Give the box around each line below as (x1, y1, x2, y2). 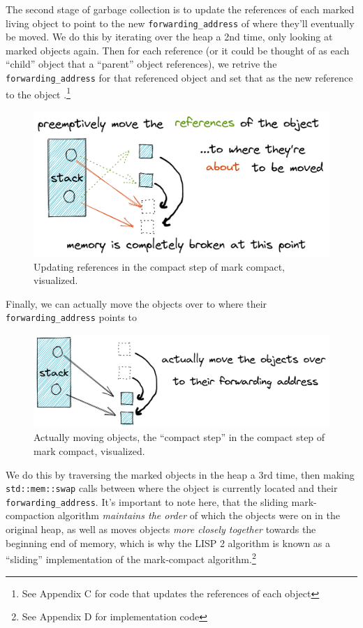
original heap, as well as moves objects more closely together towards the (6, 522, 316, 537)
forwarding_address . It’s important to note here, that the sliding (6, 494, 288, 509)
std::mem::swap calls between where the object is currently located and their (6, 481, 338, 495)
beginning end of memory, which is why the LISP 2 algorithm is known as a (6, 535, 331, 550)
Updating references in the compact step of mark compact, (34, 259, 285, 274)
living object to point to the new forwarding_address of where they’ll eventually (6, 15, 355, 30)
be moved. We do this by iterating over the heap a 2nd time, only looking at (6, 29, 333, 44)
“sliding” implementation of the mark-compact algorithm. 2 (6, 550, 256, 566)
